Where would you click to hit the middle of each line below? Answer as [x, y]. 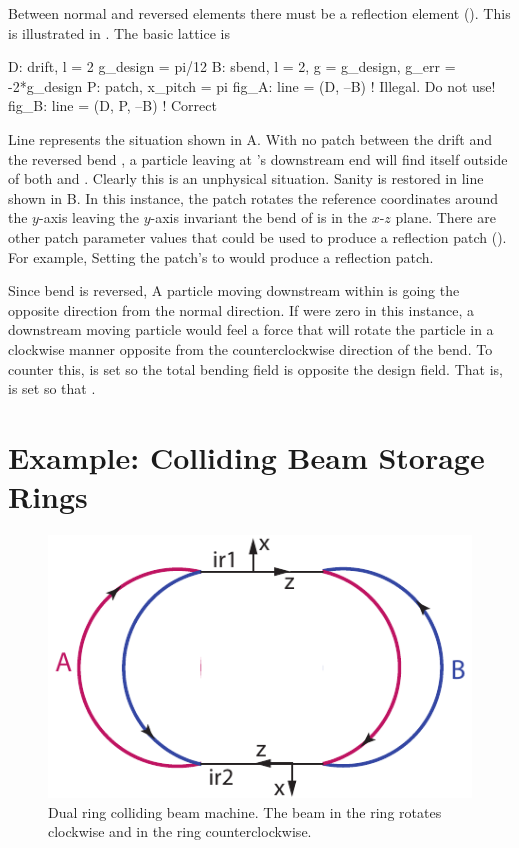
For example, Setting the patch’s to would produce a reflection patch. [221, 256]
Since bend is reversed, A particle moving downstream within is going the [234, 290]
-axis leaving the [88, 217]
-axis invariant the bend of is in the [258, 217]
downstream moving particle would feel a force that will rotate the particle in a [251, 329]
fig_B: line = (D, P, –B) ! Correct [112, 105]
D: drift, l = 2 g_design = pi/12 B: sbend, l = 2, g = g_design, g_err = [232, 66]
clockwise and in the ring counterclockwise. [180, 831]
